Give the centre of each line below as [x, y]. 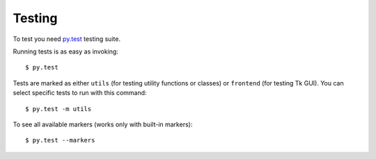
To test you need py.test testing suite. [67, 39]
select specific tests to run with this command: [80, 93]
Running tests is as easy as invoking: [65, 51]
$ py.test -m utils [58, 109]
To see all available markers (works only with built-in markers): [103, 124]
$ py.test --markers [60, 140]
